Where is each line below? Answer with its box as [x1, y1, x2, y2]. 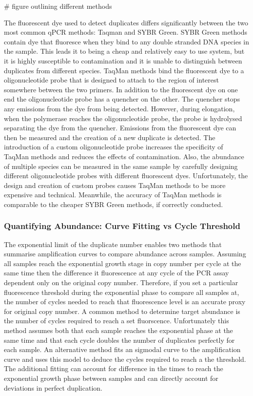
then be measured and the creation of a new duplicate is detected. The [4, 132, 215, 142]
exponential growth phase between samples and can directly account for [4, 373, 218, 383]
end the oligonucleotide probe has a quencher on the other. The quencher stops [4, 94, 240, 104]
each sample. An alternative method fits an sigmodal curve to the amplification [4, 344, 241, 354]
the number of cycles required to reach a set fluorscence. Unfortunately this [4, 315, 229, 326]
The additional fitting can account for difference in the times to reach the [4, 363, 223, 374]
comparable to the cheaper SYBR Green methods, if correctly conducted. [4, 199, 223, 209]
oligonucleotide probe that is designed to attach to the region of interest [4, 75, 219, 85]
